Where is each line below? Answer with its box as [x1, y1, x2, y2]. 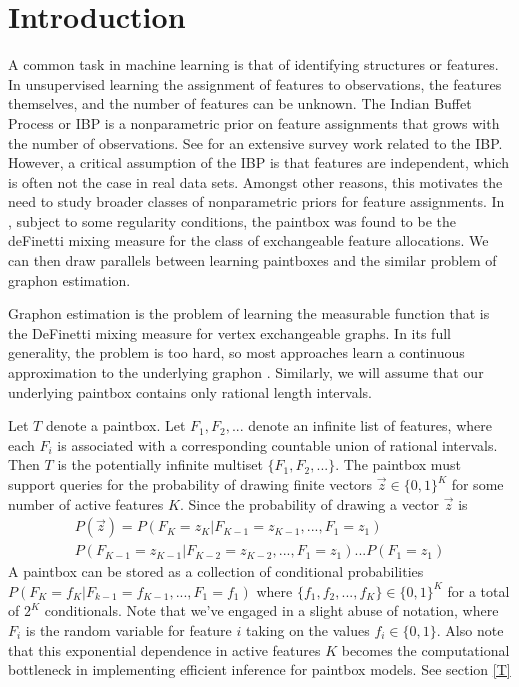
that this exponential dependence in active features [8, 639, 321, 660]
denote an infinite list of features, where [248, 415, 492, 436]
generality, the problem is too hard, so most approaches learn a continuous [8, 342, 465, 363]
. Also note [436, 620, 504, 641]
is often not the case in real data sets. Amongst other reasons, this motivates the [8, 171, 503, 192]
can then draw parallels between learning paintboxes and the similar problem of [8, 250, 497, 271]
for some [451, 474, 504, 494]
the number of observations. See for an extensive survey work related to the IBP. [8, 132, 503, 153]
